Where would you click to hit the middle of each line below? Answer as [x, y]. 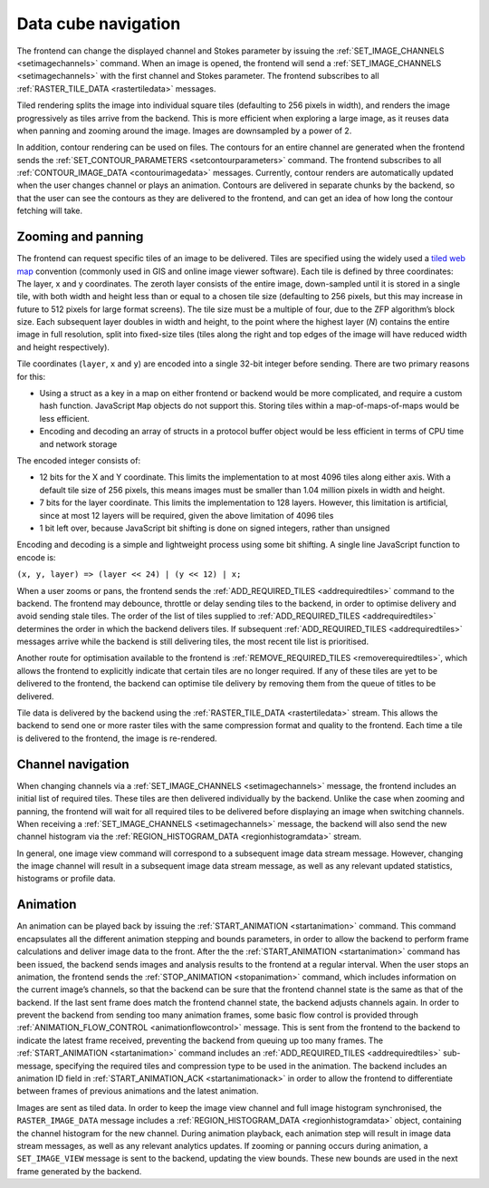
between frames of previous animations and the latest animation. [138, 1091]
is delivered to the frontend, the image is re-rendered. [117, 738]
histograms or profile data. [66, 879]
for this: [31, 376]
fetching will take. [50, 211]
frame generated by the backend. [79, 1171]
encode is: [36, 557]
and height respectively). [63, 347]
